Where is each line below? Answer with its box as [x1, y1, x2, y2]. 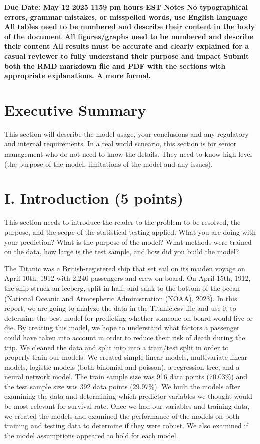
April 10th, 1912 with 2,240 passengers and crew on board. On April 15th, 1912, [4, 273, 251, 283]
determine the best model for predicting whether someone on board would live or [4, 312, 253, 323]
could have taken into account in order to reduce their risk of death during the [4, 332, 245, 342]
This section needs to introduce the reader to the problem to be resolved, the [4, 217, 241, 227]
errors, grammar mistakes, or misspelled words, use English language [4, 11, 248, 22]
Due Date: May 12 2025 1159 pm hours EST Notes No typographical [4, 2, 248, 12]
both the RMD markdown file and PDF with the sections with [4, 60, 226, 71]
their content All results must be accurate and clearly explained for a [4, 41, 249, 51]
